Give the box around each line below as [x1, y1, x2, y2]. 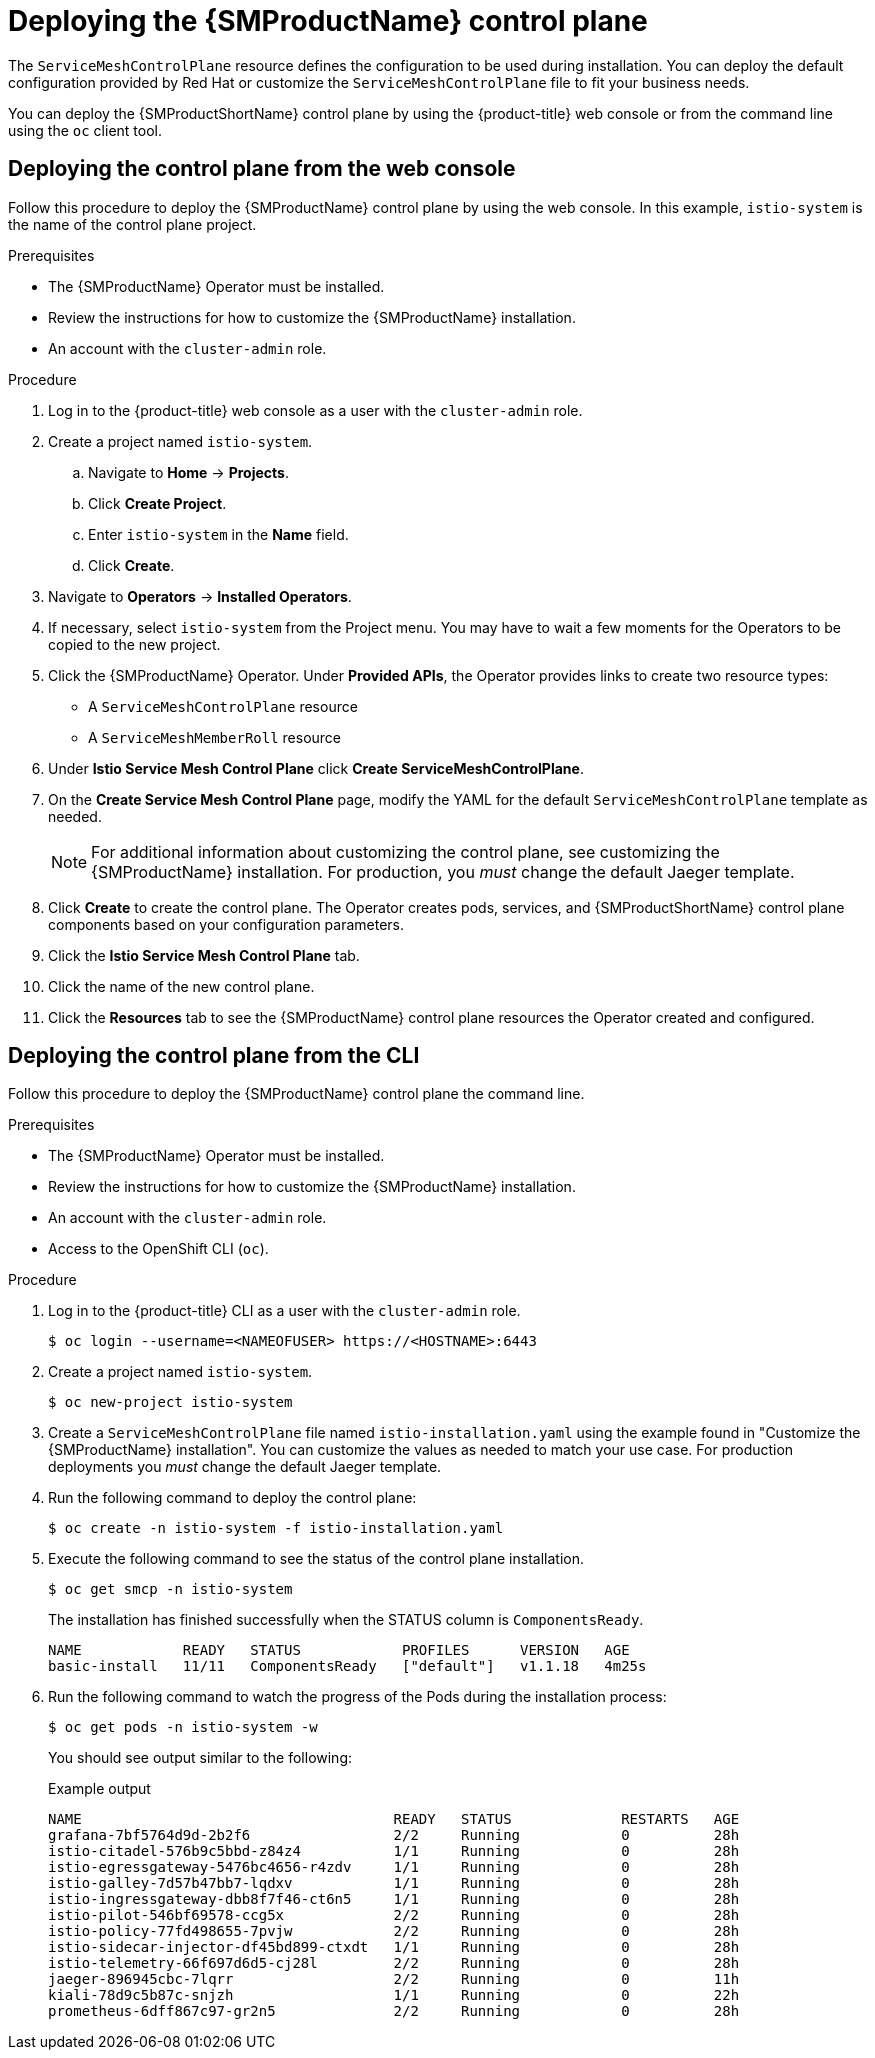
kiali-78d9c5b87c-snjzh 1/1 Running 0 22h [48, 1987, 740, 2004]
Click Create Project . [88, 494, 227, 512]
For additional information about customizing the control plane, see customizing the [91, 841, 720, 862]
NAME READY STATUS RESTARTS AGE [48, 1811, 740, 1828]
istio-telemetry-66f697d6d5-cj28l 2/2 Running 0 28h [48, 1955, 740, 1972]
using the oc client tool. [8, 121, 162, 139]
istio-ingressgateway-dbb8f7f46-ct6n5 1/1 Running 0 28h [48, 1891, 740, 1908]
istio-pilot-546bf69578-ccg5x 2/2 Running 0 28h [48, 1907, 740, 1924]
